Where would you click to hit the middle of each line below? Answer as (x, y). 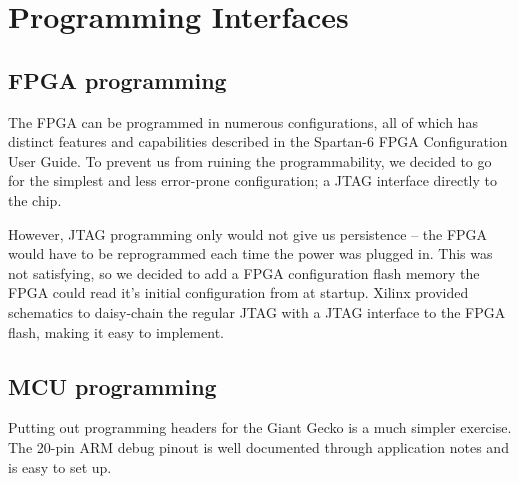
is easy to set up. (60, 466)
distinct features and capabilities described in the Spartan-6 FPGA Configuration (258, 141)
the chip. (35, 199)
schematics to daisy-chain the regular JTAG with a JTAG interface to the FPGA (257, 311)
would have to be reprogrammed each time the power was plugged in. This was (250, 253)
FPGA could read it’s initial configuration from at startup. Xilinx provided (238, 292)
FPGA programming (117, 79)
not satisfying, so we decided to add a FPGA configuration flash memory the (244, 272)
